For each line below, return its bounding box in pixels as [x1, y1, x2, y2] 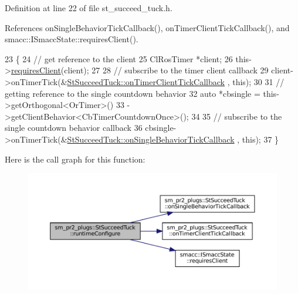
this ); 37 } [242, 133, 279, 145]
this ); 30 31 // [232, 75, 285, 87]
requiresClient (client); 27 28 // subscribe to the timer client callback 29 [11, 64, 269, 76]
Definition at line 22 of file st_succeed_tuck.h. [5, 2, 172, 13]
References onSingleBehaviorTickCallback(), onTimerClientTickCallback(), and [5, 21, 290, 33]
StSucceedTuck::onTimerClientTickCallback [67, 75, 225, 87]
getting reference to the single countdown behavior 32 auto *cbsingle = [5, 87, 260, 99]
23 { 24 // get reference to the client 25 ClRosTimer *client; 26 [5, 52, 233, 65]
